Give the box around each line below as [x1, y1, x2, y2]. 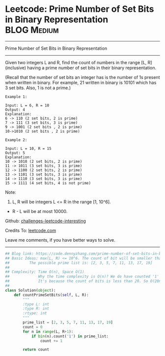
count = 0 [23, 324, 43, 329]
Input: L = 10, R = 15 [5, 146, 52, 151]
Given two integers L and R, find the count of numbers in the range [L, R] [5, 59, 152, 65]
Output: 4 [5, 107, 26, 112]
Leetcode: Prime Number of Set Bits [5, 3, 154, 15]
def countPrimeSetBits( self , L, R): [14, 292, 89, 297]
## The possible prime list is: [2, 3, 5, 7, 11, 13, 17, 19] [5, 260, 153, 265]
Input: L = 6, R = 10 [5, 103, 50, 108]
